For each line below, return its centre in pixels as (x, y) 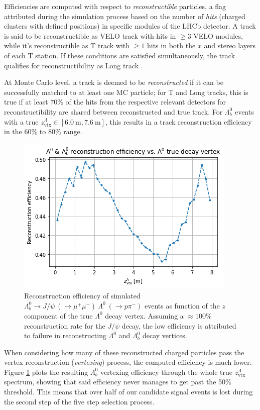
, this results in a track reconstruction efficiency (178, 121)
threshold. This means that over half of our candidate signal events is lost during (128, 392)
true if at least (26, 102)
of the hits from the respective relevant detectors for (146, 102)
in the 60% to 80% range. (43, 131)
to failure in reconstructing (65, 335)
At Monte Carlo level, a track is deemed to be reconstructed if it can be (114, 82)
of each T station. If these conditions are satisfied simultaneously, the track (119, 55)
